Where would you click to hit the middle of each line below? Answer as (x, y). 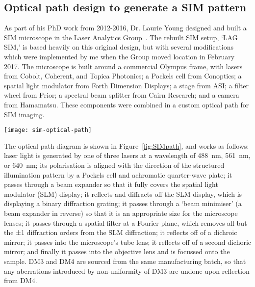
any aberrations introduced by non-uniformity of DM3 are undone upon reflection (127, 271)
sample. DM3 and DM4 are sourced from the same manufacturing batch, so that (125, 261)
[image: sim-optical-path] (48, 130)
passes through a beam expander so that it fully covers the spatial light (111, 184)
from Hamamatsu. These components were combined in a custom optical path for (127, 104)
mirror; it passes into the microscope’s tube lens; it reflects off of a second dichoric (128, 242)
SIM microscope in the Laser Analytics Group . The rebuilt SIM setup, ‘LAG (121, 37)
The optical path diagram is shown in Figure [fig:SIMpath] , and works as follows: (127, 145)
